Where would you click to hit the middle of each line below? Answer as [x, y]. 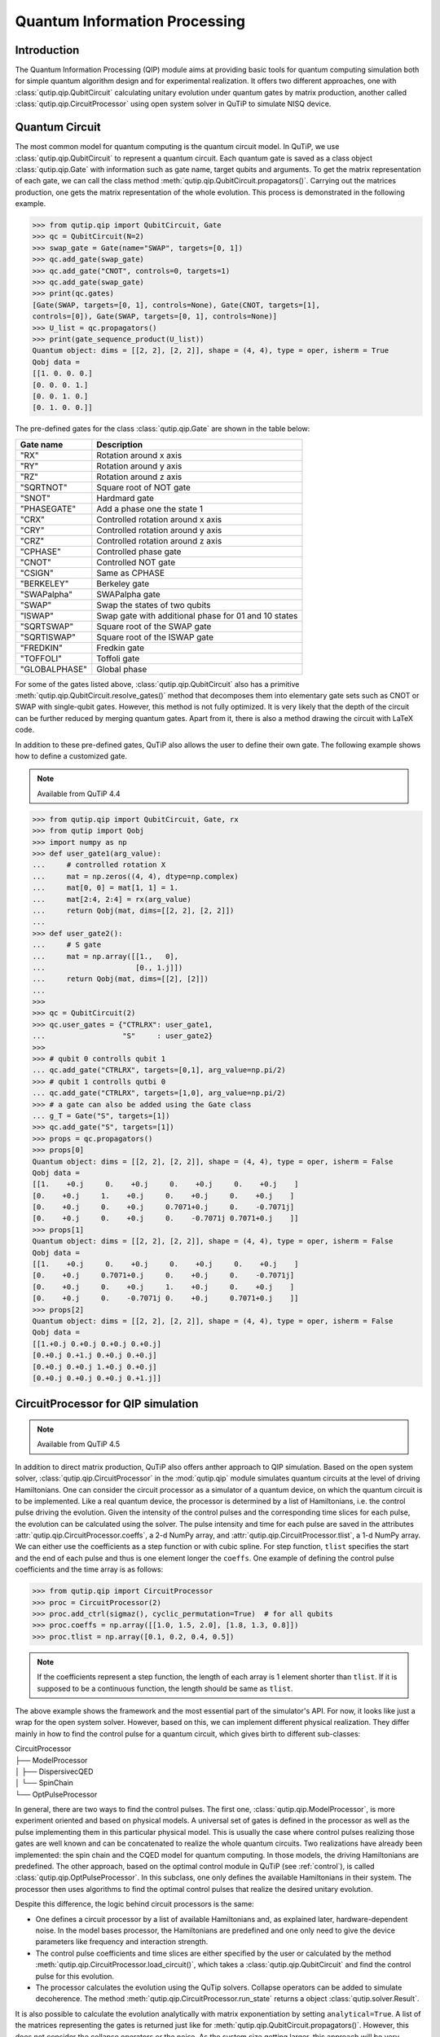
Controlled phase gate [139, 552]
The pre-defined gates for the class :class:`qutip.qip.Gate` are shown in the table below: [163, 429]
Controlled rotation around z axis [159, 540]
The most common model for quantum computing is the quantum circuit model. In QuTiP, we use [177, 147]
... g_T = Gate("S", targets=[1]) [101, 1115]
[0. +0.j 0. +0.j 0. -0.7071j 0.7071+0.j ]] [165, 1219]
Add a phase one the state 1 [150, 508]
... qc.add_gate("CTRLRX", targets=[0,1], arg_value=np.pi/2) [159, 1070]
